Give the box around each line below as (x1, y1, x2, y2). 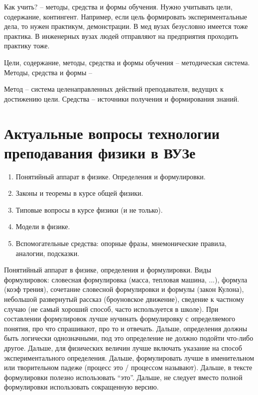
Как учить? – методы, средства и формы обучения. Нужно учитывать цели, (4, 1, 233, 11)
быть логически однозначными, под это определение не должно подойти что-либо (4, 333, 254, 343)
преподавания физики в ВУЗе (4, 142, 196, 162)
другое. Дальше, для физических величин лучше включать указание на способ (4, 342, 242, 353)
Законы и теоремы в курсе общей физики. (15, 188, 143, 198)
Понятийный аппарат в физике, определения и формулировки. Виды (4, 264, 211, 275)
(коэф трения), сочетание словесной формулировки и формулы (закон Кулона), (4, 284, 244, 294)
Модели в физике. (15, 221, 70, 232)
